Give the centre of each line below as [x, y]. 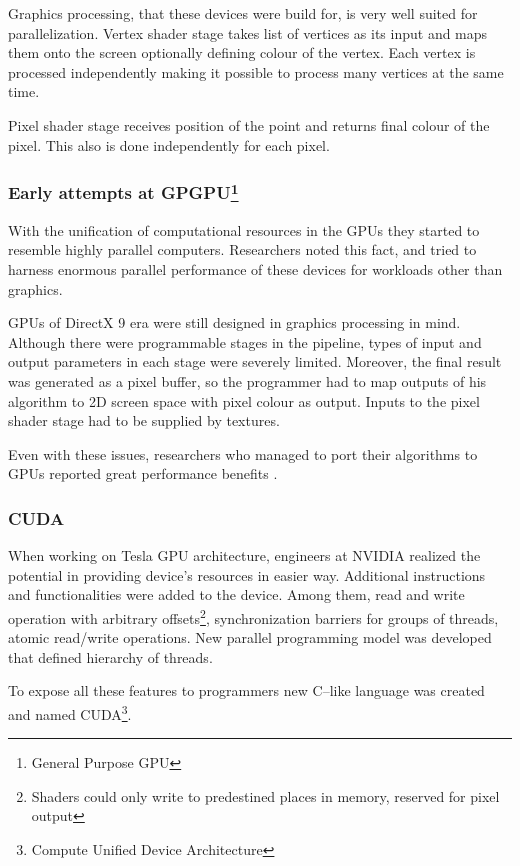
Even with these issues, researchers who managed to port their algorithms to [243, 453]
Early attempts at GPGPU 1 [123, 191]
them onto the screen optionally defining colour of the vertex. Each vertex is [242, 52]
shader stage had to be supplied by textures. [144, 420]
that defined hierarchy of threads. [110, 656]
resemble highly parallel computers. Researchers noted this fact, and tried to [242, 249]
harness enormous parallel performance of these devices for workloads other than [255, 269]
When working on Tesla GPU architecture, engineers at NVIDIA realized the [244, 555]
